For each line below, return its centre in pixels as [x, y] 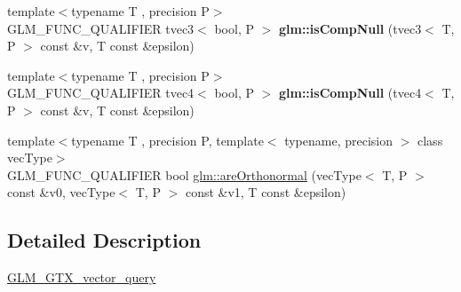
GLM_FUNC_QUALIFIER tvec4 [101, 93]
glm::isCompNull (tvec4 [350, 93]
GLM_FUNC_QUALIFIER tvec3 [101, 28]
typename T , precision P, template [167, 140]
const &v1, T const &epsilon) [266, 192]
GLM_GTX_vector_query [82, 277]
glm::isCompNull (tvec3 [350, 28]
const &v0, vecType [61, 192]
